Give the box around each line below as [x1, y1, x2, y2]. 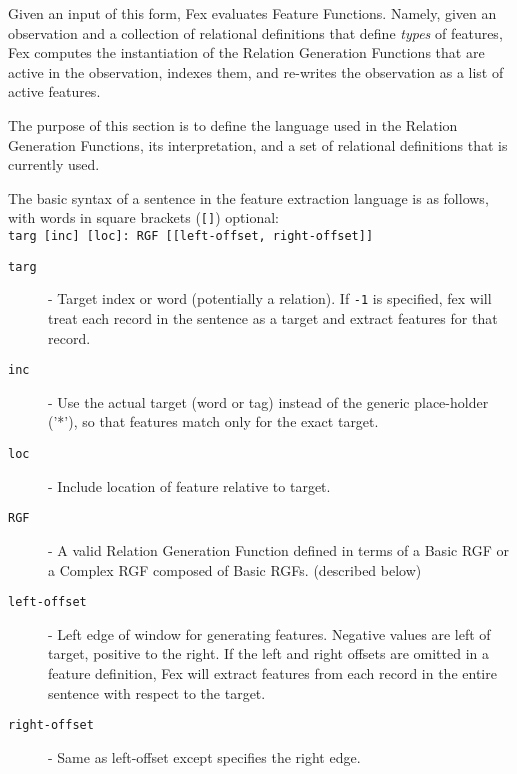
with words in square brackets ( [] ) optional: [8, 207, 279, 228]
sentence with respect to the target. [48, 682, 266, 703]
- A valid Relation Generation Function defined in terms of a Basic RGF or [48, 539, 510, 560]
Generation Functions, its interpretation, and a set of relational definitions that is [8, 134, 508, 155]
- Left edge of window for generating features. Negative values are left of [48, 623, 491, 644]
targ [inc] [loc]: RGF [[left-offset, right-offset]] [8, 229, 374, 243]
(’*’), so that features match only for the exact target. [48, 411, 379, 432]
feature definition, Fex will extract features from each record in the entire [48, 662, 497, 683]
